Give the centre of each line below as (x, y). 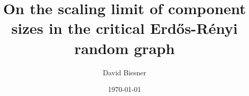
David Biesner (125, 72)
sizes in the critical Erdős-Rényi (125, 28)
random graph (125, 48)
